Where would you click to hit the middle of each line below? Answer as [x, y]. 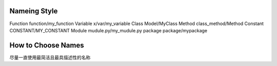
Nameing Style [34, 11]
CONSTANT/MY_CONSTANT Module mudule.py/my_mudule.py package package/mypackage [108, 30]
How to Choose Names [47, 45]
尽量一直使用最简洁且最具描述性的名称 [50, 57]
